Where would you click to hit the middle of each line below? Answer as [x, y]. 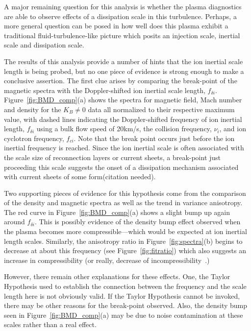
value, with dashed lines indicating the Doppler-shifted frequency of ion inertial [123, 119]
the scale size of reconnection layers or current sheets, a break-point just [113, 157]
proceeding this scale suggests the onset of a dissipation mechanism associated [121, 167]
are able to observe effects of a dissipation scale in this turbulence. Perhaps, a [120, 16]
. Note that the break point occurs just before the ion [154, 138]
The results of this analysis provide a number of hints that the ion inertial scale [124, 61]
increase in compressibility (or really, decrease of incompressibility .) [107, 260]
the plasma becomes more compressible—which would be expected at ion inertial [125, 231]
